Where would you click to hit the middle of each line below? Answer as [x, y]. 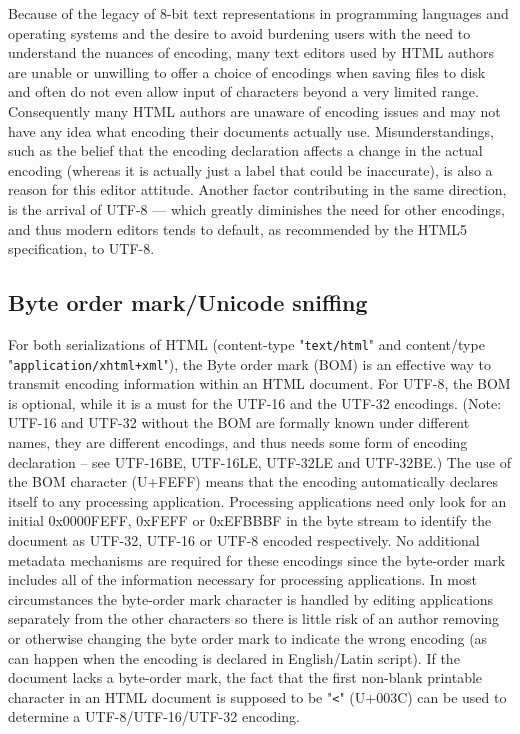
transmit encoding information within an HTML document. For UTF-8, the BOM [259, 383]
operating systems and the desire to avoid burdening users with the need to [239, 32]
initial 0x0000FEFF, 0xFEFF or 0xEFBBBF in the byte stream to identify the [250, 520]
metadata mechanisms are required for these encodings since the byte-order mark [257, 559]
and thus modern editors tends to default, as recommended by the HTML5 [238, 228]
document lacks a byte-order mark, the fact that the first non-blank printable [245, 677]
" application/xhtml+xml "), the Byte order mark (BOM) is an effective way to [249, 363]
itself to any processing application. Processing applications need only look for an [257, 500]
